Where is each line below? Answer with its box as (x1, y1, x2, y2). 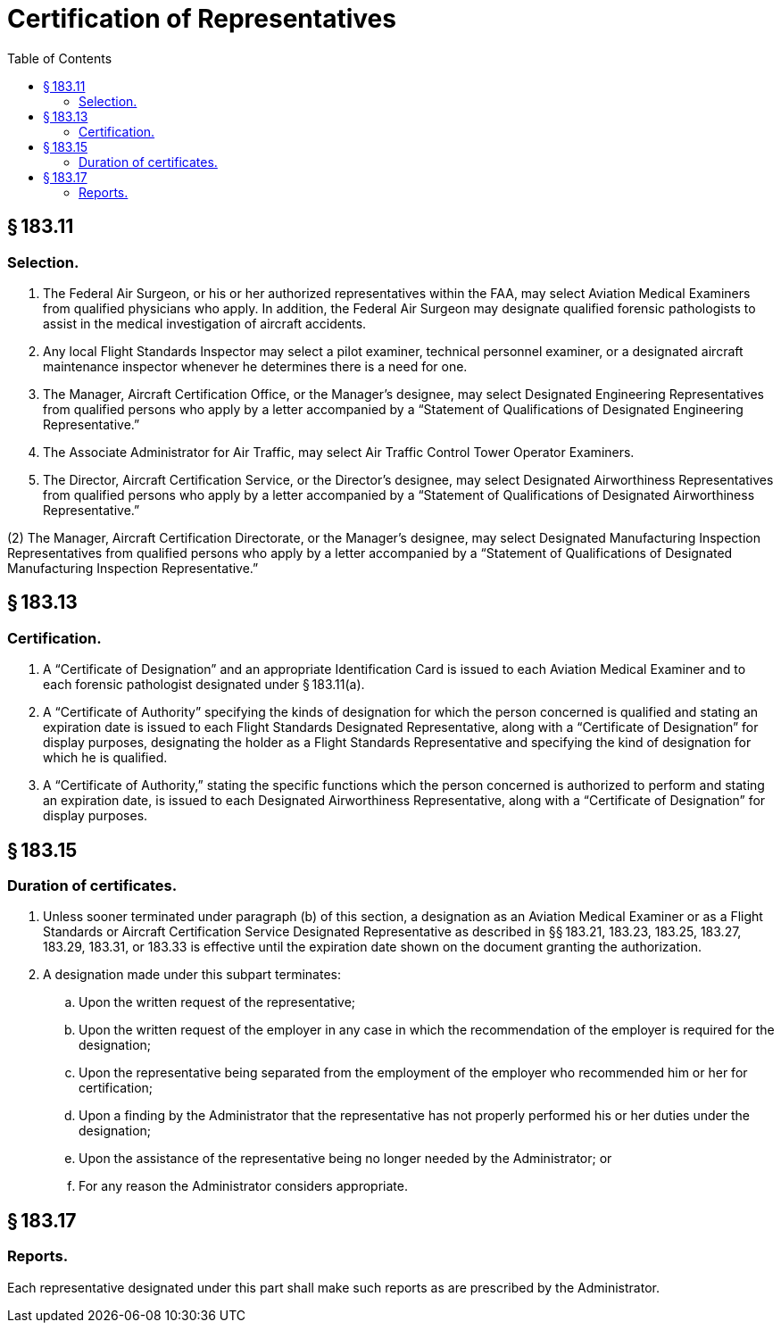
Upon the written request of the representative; (79, 994, 356, 1010)
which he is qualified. (43, 750, 168, 766)
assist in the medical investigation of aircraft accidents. (43, 315, 367, 331)
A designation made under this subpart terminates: (43, 967, 341, 983)
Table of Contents (7, 50, 112, 66)
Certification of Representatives (7, 4, 396, 34)
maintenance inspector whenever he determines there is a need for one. (43, 358, 468, 374)
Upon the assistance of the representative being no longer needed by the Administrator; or (79, 1151, 612, 1167)
